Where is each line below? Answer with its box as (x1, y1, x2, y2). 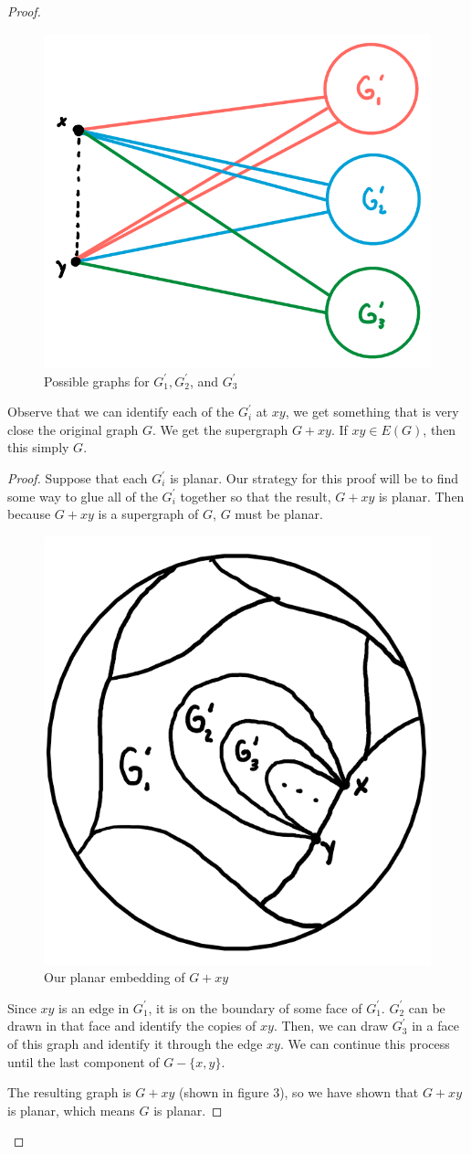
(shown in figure (178, 1083, 269, 1102)
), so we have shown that (279, 1083, 419, 1102)
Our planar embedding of (44, 968, 185, 987)
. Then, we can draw (273, 1016, 389, 1035)
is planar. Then (378, 486, 465, 505)
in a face (412, 1016, 459, 1035)
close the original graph (7, 419, 139, 439)
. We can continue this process (279, 1033, 450, 1053)
